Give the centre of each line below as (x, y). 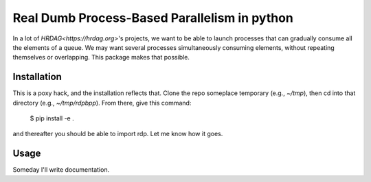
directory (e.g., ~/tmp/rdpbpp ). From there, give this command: (102, 103)
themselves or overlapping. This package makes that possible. (101, 57)
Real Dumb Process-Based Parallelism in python (153, 18)
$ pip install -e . (52, 118)
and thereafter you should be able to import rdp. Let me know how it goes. (118, 134)
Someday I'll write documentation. (61, 170)
